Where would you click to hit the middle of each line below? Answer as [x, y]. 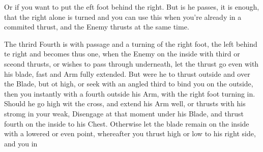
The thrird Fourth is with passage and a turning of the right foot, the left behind [131, 43]
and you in [21, 143]
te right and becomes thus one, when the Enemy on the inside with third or [122, 54]
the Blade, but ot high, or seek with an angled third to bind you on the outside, [129, 84]
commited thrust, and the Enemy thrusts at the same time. [97, 27]
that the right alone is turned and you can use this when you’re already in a [123, 17]
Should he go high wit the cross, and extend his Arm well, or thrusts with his [125, 103]
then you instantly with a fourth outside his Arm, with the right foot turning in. [130, 93]
